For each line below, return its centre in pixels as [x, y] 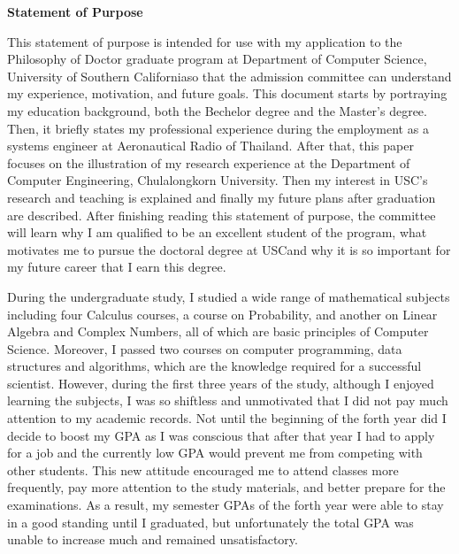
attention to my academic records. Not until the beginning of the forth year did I [227, 418]
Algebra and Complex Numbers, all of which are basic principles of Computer [218, 331]
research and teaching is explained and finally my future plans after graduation [222, 197]
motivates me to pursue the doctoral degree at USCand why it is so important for [229, 249]
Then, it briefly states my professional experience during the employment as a [218, 128]
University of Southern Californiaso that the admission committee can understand [229, 76]
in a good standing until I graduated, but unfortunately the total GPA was [210, 522]
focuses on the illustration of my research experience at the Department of [209, 162]
